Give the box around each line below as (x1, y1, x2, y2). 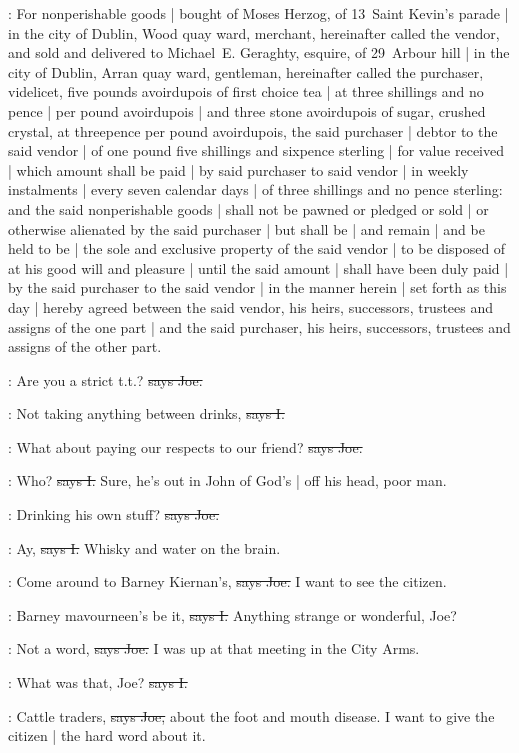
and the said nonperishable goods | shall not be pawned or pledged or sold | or (8, 198, 489, 219)
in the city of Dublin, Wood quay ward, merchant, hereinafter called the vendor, (8, 22, 500, 43)
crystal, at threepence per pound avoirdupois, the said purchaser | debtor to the (8, 120, 498, 141)
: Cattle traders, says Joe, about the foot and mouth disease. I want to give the (8, 705, 495, 726)
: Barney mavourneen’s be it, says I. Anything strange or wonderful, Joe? (8, 604, 457, 625)
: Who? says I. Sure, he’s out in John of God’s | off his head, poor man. (8, 470, 447, 491)
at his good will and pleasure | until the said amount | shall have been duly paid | (8, 257, 509, 278)
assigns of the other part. (8, 336, 162, 357)
